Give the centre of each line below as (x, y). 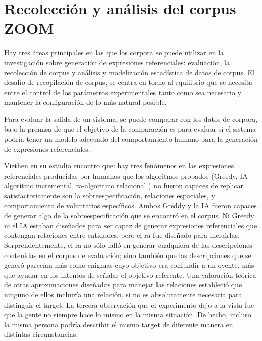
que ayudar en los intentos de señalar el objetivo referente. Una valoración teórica (130, 274)
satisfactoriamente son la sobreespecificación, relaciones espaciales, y (110, 196)
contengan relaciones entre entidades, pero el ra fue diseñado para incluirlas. (122, 235)
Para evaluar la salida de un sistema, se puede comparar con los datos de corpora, (131, 119)
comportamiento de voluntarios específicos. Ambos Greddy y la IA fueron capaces (130, 205)
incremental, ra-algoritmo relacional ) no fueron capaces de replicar (140, 185)
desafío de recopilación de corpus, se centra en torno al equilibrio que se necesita (128, 82)
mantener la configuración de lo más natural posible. (85, 102)
